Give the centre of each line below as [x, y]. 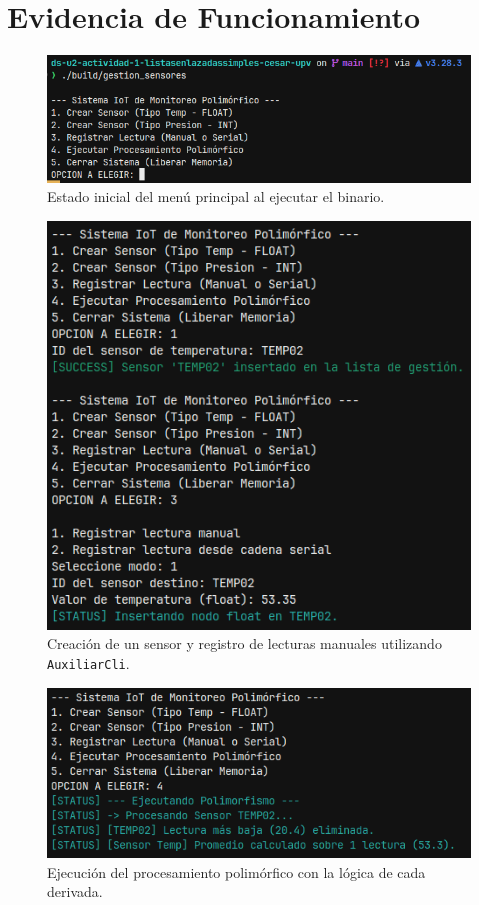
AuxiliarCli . [88, 663]
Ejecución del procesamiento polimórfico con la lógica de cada [236, 871]
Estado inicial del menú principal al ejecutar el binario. [216, 196]
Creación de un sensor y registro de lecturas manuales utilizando [244, 643]
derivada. [75, 891]
